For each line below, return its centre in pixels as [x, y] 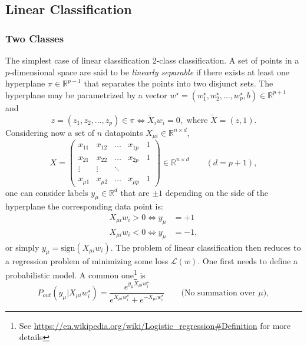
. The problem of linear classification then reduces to [206, 247]
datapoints [124, 132]
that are [135, 192]
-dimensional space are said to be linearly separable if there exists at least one [149, 71]
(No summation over [218, 293]
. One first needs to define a [247, 261]
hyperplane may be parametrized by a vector [86, 94]
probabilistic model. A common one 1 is [75, 274]
